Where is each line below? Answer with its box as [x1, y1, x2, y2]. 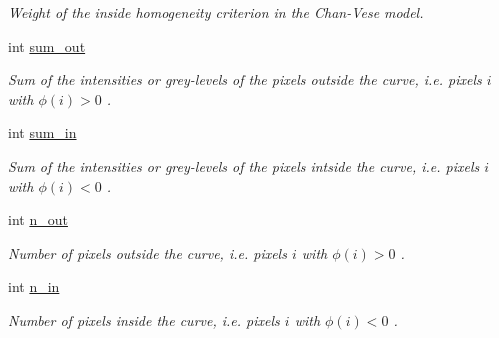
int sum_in [8, 122, 77, 143]
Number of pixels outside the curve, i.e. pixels [8, 242, 287, 263]
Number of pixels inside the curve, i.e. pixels [8, 309, 280, 330]
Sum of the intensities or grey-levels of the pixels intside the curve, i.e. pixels [8, 155, 480, 176]
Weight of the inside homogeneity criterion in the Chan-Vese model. [8, 2, 424, 22]
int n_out [8, 209, 68, 230]
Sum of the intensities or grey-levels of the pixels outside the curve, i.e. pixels [8, 69, 482, 90]
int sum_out [8, 35, 86, 56]
